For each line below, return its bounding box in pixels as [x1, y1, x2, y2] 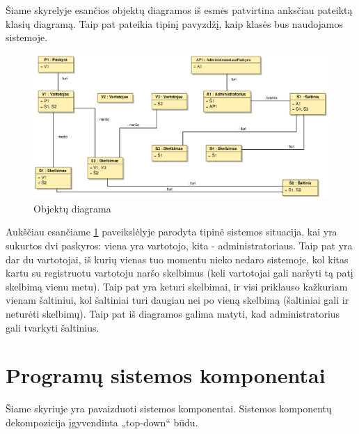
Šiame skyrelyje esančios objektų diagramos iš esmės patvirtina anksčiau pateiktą [6, 3, 353, 17]
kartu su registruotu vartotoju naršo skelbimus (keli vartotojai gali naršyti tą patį [6, 265, 353, 280]
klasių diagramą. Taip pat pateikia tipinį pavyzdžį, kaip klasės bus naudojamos [6, 16, 344, 31]
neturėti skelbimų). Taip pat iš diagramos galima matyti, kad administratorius [6, 306, 340, 320]
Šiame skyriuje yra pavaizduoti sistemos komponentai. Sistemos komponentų [6, 401, 332, 416]
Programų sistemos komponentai [6, 361, 326, 389]
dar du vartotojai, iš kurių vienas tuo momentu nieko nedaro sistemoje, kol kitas [6, 251, 349, 266]
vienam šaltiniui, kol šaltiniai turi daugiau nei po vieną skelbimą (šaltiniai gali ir [6, 293, 349, 307]
